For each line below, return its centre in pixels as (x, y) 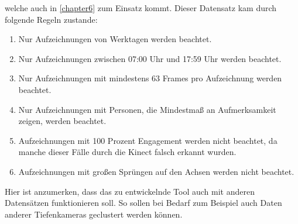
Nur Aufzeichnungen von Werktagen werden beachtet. (115, 39)
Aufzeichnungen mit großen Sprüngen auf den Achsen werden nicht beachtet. (156, 171)
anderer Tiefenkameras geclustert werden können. (94, 214)
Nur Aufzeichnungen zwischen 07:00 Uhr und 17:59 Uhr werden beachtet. (150, 58)
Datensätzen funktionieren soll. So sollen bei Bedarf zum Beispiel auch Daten (143, 203)
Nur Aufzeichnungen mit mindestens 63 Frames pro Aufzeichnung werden (150, 78)
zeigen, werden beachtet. (62, 121)
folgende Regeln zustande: (51, 19)
